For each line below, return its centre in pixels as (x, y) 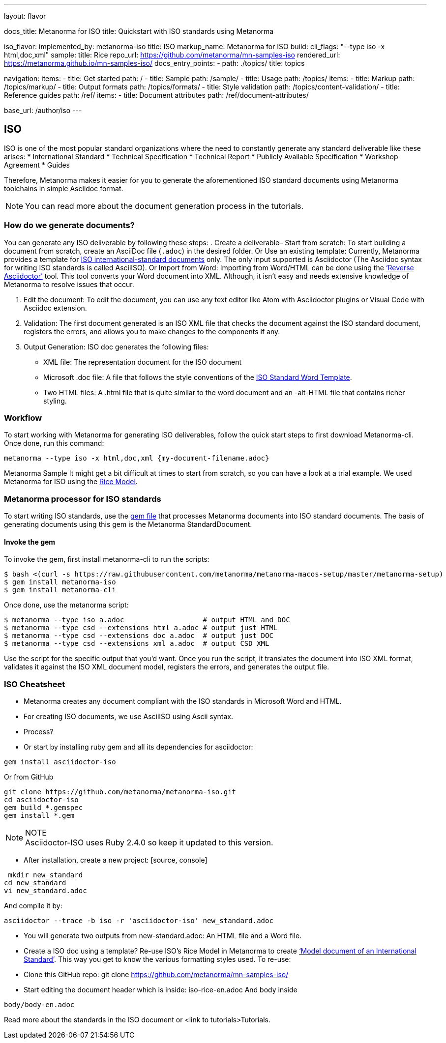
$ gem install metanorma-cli (60, 590)
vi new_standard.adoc (45, 891)
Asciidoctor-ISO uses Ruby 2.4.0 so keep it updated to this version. (149, 843)
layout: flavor (25, 16)
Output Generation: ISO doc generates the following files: (116, 347)
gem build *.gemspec (44, 808)
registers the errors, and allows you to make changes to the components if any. (152, 331)
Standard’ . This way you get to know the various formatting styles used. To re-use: (157, 959)
